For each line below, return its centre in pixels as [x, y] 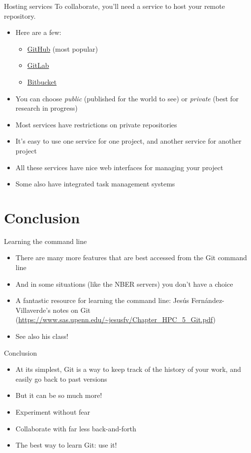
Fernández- [208, 300]
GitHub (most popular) [63, 48]
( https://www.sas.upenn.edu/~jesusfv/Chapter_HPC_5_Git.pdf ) [115, 319]
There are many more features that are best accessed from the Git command [131, 257]
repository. [20, 15]
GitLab [38, 65]
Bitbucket [42, 81]
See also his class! [42, 336]
